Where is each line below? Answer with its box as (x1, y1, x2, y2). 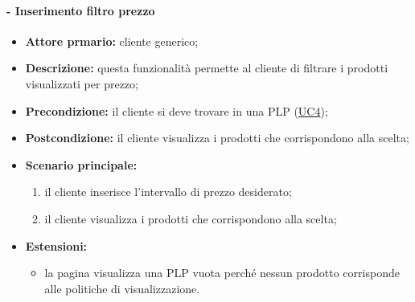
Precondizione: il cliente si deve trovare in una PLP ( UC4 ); (25, 102, 328, 119)
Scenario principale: (25, 156, 138, 173)
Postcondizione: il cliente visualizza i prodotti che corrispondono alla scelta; (25, 129, 409, 146)
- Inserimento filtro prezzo (6, 2, 155, 18)
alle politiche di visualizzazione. (44, 280, 200, 296)
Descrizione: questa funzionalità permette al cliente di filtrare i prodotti (25, 59, 388, 76)
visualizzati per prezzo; (25, 75, 138, 92)
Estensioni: (25, 237, 88, 254)
